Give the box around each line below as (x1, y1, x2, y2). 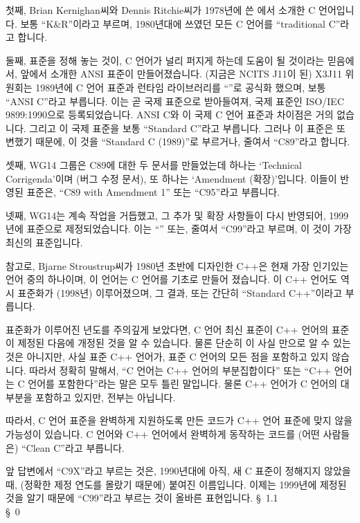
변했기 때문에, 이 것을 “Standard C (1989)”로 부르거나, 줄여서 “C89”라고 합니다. (6, 134, 350, 149)
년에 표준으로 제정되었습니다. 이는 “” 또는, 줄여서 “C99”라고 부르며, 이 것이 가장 (6, 221, 352, 236)
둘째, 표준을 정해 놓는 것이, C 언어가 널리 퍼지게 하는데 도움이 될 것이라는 (6, 53, 325, 67)
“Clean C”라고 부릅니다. (21, 440, 125, 455)
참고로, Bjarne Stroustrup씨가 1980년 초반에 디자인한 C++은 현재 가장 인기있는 (6, 258, 349, 273)
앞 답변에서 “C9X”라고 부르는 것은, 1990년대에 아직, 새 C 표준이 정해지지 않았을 (6, 464, 351, 478)
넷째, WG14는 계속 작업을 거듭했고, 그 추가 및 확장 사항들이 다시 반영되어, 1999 (6, 208, 349, 222)
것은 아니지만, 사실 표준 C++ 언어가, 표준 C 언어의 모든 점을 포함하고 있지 (6, 349, 329, 364)
